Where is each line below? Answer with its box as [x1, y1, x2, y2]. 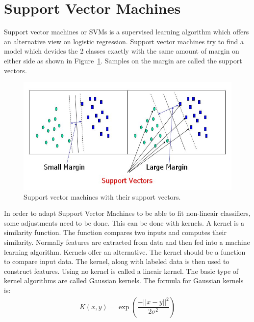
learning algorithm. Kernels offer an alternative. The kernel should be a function [4, 246, 246, 257]
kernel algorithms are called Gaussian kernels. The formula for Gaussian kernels [4, 275, 244, 286]
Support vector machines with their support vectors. [24, 191, 181, 202]
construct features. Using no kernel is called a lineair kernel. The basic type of [4, 265, 239, 276]
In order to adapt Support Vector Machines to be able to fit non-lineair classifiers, [4, 208, 251, 218]
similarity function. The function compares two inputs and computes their [4, 227, 227, 237]
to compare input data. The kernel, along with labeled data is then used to [4, 256, 229, 266]
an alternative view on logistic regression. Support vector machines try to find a [4, 36, 244, 46]
